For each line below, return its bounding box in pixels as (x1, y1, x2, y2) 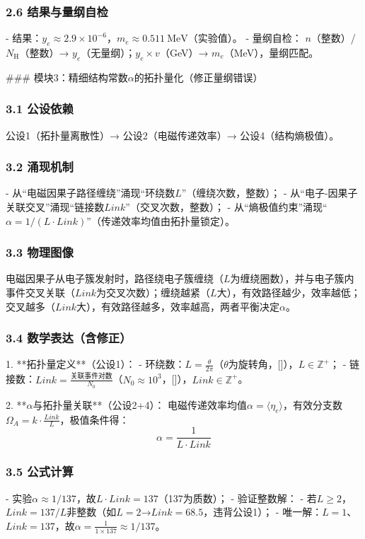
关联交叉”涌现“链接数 (6, 199, 105, 214)
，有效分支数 (282, 397, 342, 412)
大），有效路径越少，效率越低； (216, 285, 361, 300)
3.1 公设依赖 (6, 100, 74, 117)
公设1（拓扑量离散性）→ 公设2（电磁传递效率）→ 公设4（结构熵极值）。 (6, 127, 340, 142)
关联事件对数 (70, 373, 112, 381)
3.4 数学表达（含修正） (6, 329, 132, 347)
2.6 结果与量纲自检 (6, 2, 108, 20)
